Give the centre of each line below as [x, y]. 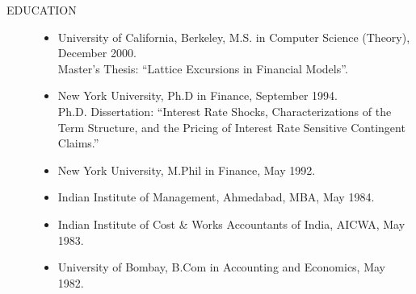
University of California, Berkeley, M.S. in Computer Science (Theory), [234, 37]
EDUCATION [42, 10]
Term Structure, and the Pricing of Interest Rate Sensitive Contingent [231, 127]
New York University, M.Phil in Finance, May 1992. [187, 170]
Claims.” [78, 143]
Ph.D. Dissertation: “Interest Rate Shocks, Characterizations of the [225, 111]
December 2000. [97, 53]
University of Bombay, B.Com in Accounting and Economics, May [222, 267]
